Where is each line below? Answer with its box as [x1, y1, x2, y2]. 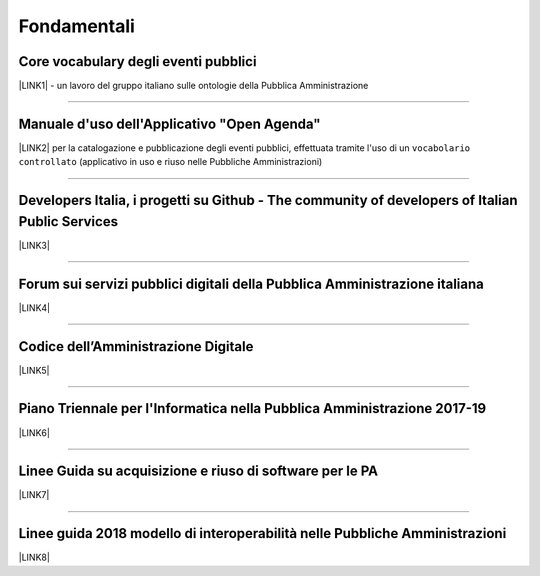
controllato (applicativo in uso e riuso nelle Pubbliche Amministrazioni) [18, 156, 323, 168]
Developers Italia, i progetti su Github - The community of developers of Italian [18, 192, 518, 209]
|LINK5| [18, 364, 50, 376]
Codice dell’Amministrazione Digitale [18, 338, 254, 355]
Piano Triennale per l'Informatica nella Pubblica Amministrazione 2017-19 [18, 400, 487, 417]
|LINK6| [18, 426, 50, 439]
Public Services [18, 213, 119, 230]
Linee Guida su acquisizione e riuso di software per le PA [18, 463, 379, 480]
